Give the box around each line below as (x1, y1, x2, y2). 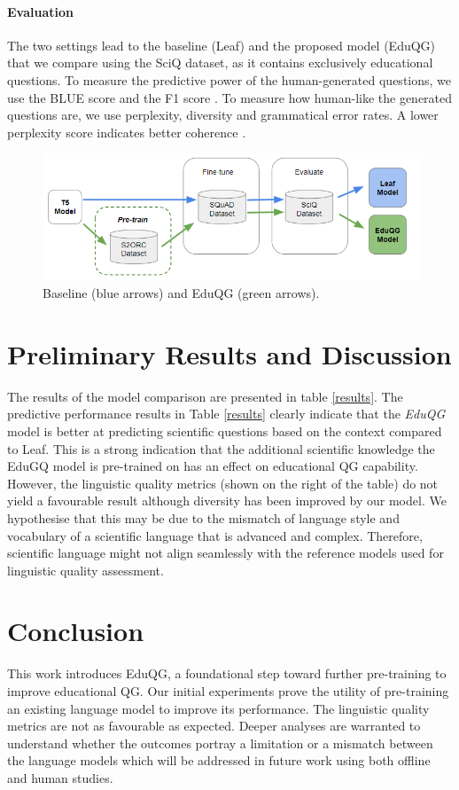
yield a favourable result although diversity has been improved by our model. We (7, 491, 447, 510)
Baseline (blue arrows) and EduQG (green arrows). (43, 284, 320, 302)
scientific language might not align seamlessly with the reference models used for (7, 544, 444, 562)
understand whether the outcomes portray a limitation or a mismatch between (7, 733, 433, 752)
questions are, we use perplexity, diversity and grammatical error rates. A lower (7, 106, 439, 124)
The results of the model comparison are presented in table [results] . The (7, 387, 403, 405)
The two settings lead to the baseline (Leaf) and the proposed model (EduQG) (7, 35, 436, 54)
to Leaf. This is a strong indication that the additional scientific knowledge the (7, 439, 435, 458)
